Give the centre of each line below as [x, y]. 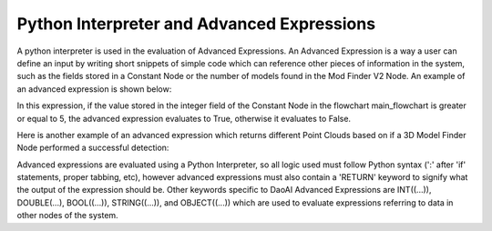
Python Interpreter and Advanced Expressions [196, 24]
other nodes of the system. [67, 216]
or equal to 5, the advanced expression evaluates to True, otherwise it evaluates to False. [184, 118]
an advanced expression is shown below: [94, 89]
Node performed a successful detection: [93, 148]
